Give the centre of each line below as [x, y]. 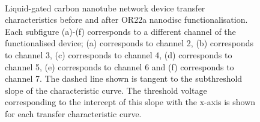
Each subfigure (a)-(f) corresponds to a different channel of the [120, 31]
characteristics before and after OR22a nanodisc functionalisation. [126, 20]
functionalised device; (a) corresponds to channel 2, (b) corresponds [129, 43]
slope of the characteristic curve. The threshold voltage [106, 90]
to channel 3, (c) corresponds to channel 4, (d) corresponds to [119, 54]
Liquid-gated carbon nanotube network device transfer [105, 8]
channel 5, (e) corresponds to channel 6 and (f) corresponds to [119, 66]
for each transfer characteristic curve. [73, 113]
